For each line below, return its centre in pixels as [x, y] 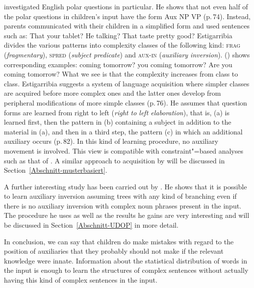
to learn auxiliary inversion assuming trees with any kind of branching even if [120, 196]
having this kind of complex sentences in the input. [81, 280]
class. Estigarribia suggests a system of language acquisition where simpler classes [127, 83]
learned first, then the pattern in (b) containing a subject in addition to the [118, 122]
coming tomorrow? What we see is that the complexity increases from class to [121, 74]
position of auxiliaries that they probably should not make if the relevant [114, 251]
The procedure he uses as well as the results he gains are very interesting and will [127, 215]
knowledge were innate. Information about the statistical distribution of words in [126, 260]
